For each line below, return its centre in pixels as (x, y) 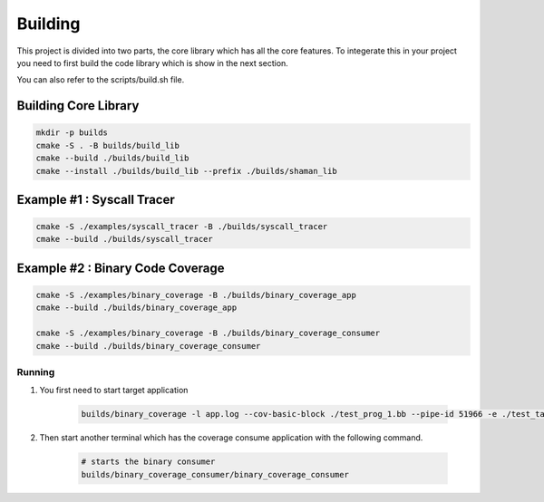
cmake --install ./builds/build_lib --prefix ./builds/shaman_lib (186, 171)
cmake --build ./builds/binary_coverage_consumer (148, 346)
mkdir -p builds (72, 133)
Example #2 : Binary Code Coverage (121, 268)
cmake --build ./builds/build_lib (112, 158)
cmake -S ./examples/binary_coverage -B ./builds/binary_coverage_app (196, 295)
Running (36, 372)
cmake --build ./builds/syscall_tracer (124, 239)
